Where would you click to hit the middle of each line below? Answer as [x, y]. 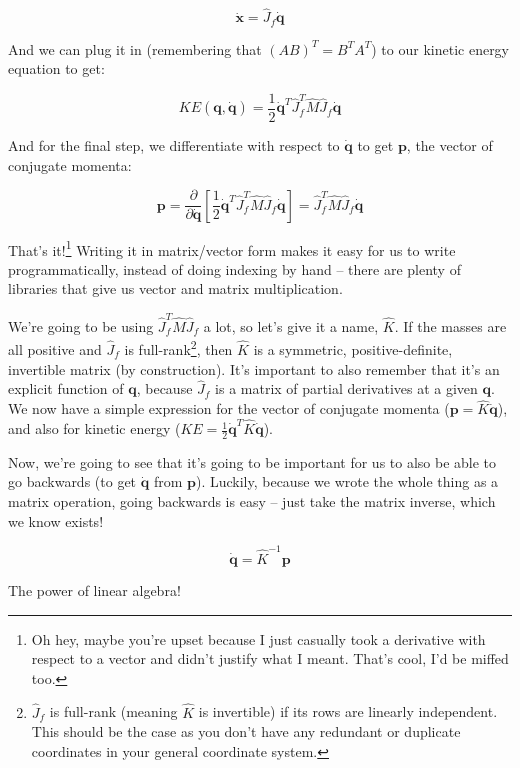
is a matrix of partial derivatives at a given [346, 388]
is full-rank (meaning [113, 711]
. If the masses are [450, 325]
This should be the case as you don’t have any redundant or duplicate [246, 731]
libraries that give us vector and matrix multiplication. [175, 288]
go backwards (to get [72, 481]
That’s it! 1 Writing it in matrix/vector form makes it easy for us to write [232, 248]
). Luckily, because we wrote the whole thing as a [347, 481]
